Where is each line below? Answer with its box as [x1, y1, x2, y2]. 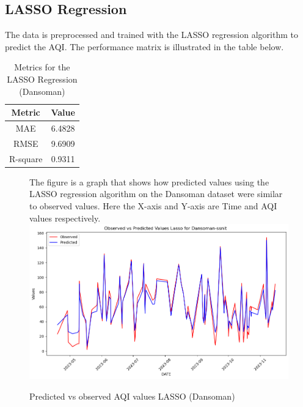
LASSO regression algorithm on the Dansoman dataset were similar [29, 187, 283, 200]
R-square [9, 152, 43, 165]
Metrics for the [14, 61, 70, 73]
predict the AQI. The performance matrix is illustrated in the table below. [5, 40, 284, 53]
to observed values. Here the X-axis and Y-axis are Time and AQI [29, 199, 277, 212]
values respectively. [29, 211, 101, 224]
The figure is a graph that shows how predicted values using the [29, 175, 269, 188]
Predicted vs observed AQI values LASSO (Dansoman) [29, 389, 235, 402]
